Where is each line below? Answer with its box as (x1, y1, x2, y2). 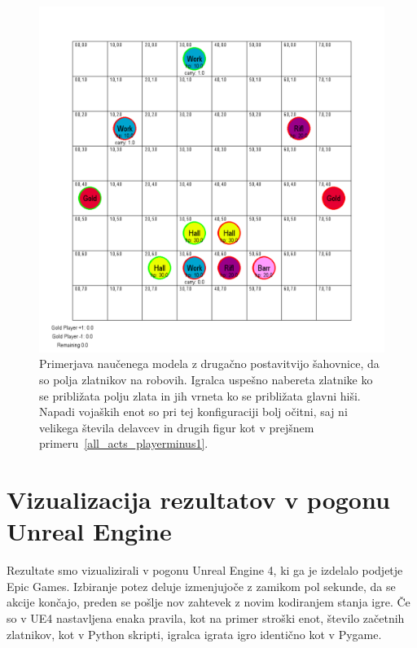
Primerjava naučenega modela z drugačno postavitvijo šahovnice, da (39, 355, 380, 372)
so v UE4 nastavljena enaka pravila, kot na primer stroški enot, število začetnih (7, 610, 405, 627)
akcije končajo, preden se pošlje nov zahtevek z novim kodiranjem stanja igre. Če (7, 593, 410, 611)
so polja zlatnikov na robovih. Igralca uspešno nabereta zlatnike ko (39, 371, 373, 388)
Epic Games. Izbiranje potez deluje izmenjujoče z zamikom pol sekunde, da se (7, 577, 396, 594)
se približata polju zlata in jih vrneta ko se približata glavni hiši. (39, 387, 361, 404)
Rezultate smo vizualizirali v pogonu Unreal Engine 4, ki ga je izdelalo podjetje (7, 562, 403, 579)
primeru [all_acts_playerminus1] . (39, 435, 208, 452)
